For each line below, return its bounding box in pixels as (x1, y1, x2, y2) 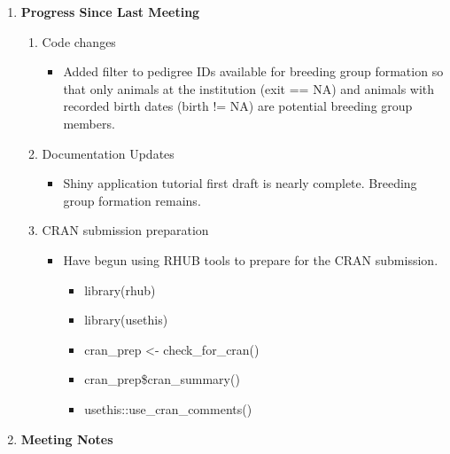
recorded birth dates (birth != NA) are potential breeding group (63, 97, 413, 115)
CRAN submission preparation (42, 221, 209, 239)
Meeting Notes (20, 429, 113, 448)
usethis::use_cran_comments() (84, 399, 252, 418)
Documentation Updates (42, 144, 175, 162)
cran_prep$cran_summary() (84, 370, 240, 388)
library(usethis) (84, 310, 168, 329)
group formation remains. (63, 191, 201, 209)
